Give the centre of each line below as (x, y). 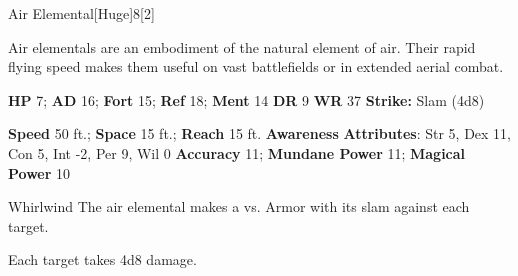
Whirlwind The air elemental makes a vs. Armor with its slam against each (239, 206)
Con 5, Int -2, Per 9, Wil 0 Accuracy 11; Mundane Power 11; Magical (237, 152)
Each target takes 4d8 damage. (102, 259)
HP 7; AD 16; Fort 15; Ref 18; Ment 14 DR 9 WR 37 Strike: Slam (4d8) (246, 99)
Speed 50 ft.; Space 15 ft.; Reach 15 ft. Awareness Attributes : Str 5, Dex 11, (260, 133)
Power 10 (39, 172)
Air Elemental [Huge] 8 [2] (81, 13)
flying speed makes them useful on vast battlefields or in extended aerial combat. (256, 66)
